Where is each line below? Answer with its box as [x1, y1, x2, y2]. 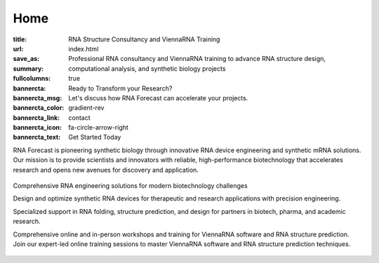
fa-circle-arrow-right [68, 123, 129, 132]
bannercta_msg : [13, 93, 62, 102]
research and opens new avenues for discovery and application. [13, 166, 199, 174]
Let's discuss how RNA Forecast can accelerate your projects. [68, 93, 248, 102]
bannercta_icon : [13, 123, 62, 132]
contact [68, 113, 91, 122]
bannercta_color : [13, 104, 65, 112]
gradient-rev [68, 104, 105, 112]
